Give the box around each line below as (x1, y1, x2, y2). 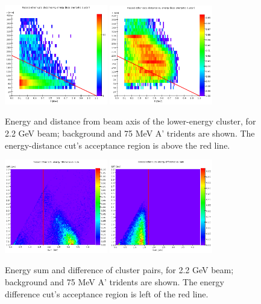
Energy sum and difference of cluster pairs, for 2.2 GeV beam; (5, 264, 234, 276)
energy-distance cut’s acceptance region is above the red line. (5, 138, 230, 151)
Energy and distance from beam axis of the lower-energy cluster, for (5, 115, 256, 128)
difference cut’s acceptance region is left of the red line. (5, 287, 209, 300)
